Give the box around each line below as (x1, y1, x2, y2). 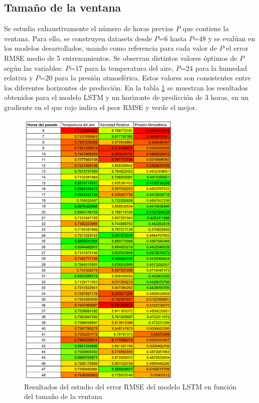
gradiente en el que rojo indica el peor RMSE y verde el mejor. (4, 102, 197, 112)
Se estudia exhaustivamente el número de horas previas (4, 23, 174, 34)
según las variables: (4, 62, 63, 73)
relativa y (4, 72, 33, 83)
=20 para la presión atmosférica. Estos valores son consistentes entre (40, 72, 251, 83)
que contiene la (182, 23, 229, 34)
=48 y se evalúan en (193, 33, 255, 43)
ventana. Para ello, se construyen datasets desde (4, 33, 152, 43)
